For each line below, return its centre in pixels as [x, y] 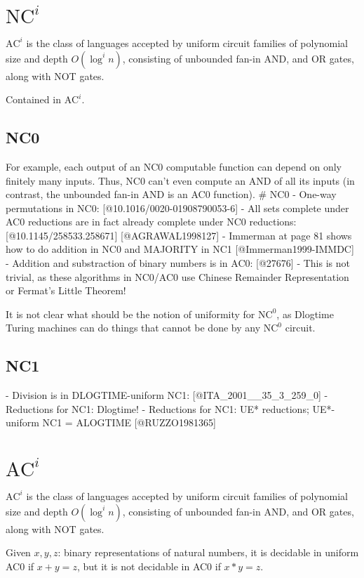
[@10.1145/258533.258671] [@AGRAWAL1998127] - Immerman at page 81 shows [179, 235]
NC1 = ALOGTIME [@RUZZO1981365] [129, 422]
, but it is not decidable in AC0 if [149, 566]
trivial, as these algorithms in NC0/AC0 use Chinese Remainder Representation [177, 276]
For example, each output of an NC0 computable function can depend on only [174, 166]
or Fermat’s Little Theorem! [66, 290]
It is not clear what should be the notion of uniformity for [130, 314]
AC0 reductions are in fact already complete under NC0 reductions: [151, 222]
